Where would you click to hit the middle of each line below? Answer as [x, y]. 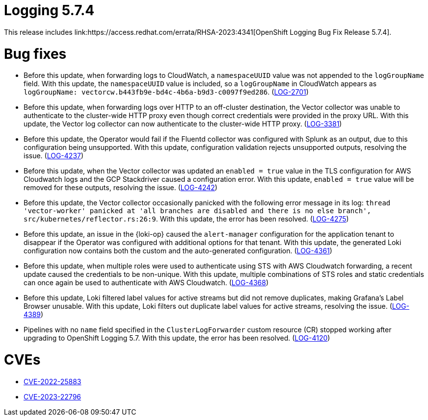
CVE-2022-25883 [53, 381]
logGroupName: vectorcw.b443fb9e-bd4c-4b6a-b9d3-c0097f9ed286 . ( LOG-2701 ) [166, 92]
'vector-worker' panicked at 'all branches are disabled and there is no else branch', [198, 211]
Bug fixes [35, 54]
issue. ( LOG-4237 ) [54, 156]
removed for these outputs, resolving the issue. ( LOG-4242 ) [120, 188]
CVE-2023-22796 [53, 396]
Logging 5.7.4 [49, 10]
